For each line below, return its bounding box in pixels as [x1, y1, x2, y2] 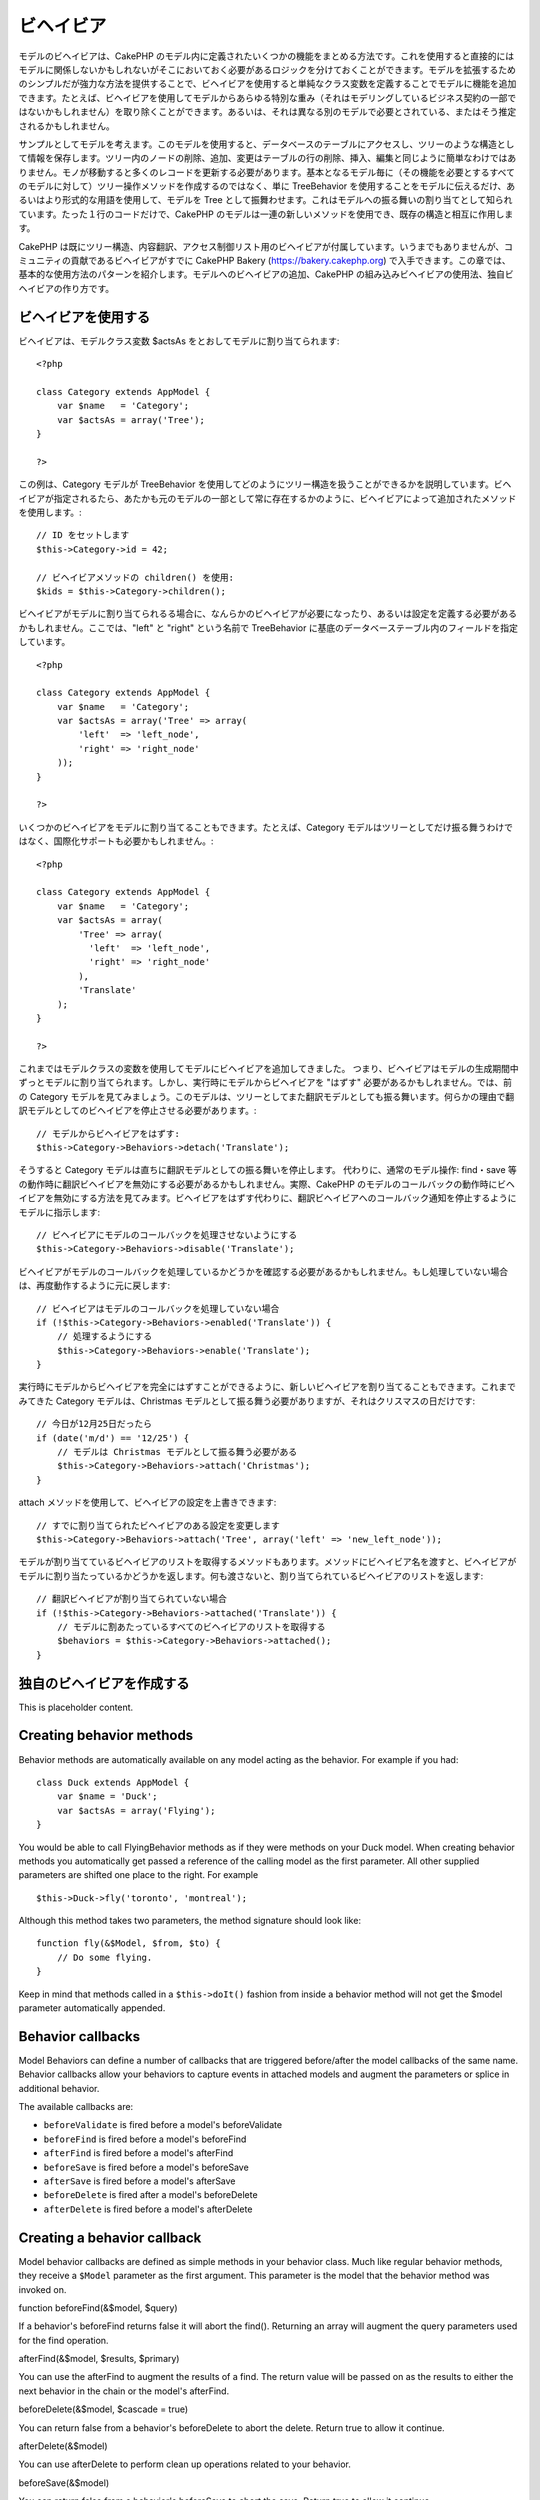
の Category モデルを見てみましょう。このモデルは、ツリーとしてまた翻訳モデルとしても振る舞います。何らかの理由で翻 [18, 1090, 515, 1102]
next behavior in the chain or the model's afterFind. [18, 2385, 230, 2397]
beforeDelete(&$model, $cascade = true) [18, 2403, 189, 2415]
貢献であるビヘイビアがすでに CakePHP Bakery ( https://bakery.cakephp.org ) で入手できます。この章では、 [70, 255, 511, 267]
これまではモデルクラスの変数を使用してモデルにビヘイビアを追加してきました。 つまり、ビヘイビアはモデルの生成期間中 [18, 1063, 519, 1075]
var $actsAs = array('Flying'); [56, 1805, 216, 1816]
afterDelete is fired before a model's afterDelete [43, 2203, 253, 2215]
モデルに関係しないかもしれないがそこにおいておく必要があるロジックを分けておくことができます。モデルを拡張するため [18, 63, 517, 75]
